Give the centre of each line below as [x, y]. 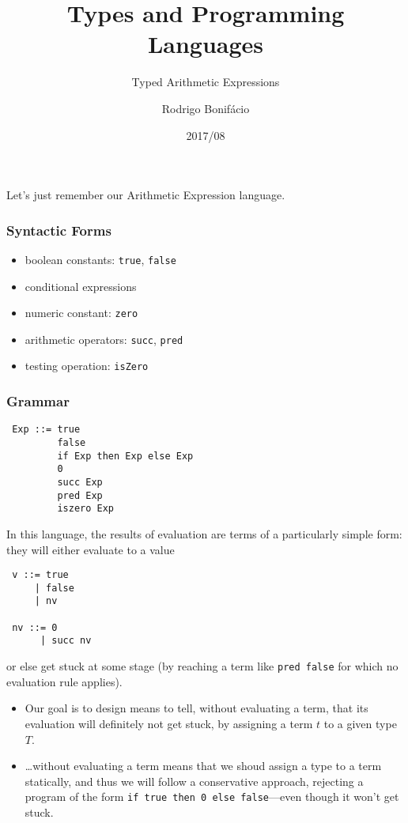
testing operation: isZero [87, 366]
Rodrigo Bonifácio [206, 108]
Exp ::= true [46, 430]
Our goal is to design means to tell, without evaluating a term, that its [196, 708]
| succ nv [66, 641]
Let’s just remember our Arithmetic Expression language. [146, 195]
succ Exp [80, 482]
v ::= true [40, 575]
